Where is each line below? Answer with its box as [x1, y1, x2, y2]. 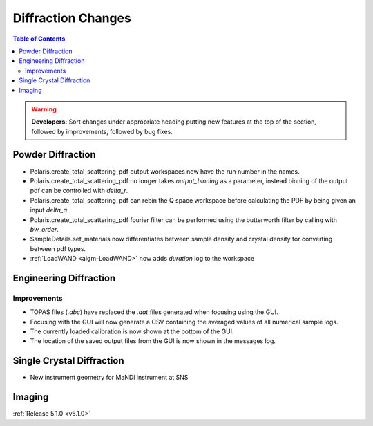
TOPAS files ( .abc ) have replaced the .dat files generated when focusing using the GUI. [30, 308, 279, 316]
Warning [31, 104, 57, 113]
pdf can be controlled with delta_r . [30, 187, 128, 195]
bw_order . [30, 225, 59, 233]
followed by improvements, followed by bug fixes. [31, 127, 173, 136]
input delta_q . [30, 206, 69, 214]
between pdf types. [30, 244, 86, 252]
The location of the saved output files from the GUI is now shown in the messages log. [30, 337, 276, 345]
